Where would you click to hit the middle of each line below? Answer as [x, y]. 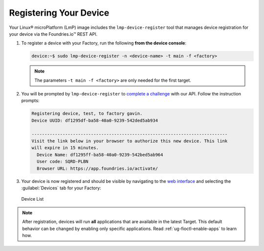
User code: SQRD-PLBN [63, 162]
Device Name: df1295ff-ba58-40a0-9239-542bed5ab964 [100, 155]
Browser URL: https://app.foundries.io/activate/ [98, 168]
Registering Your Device [59, 13]
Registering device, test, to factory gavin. [87, 114]
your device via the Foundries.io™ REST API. [53, 34]
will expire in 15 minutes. [65, 148]
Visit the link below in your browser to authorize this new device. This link [130, 141]
